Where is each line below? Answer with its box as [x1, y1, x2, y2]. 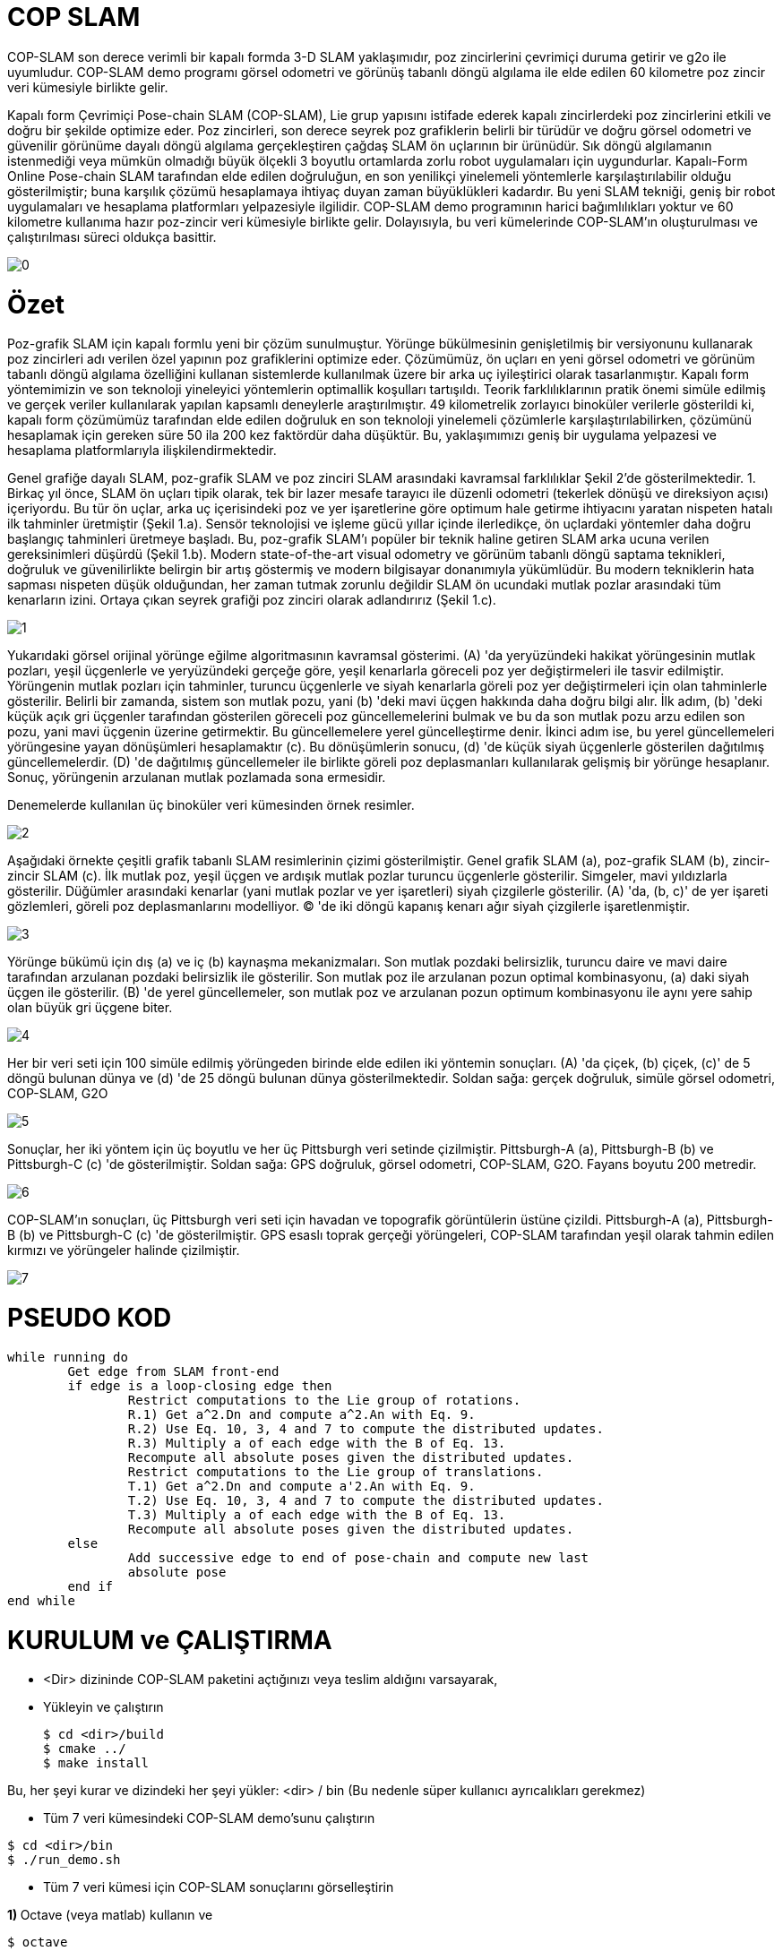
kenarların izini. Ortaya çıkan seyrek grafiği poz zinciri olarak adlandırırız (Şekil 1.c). [7, 592, 496, 608]
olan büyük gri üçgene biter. [7, 1000, 173, 1016]
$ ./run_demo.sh [7, 1852, 121, 1868]
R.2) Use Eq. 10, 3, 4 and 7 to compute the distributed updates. [127, 1421, 604, 1436]
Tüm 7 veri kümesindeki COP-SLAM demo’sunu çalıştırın [43, 1810, 375, 1826]
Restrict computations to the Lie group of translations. [127, 1464, 544, 1479]
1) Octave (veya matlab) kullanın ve [7, 1907, 213, 1923]
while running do [7, 1349, 128, 1364]
